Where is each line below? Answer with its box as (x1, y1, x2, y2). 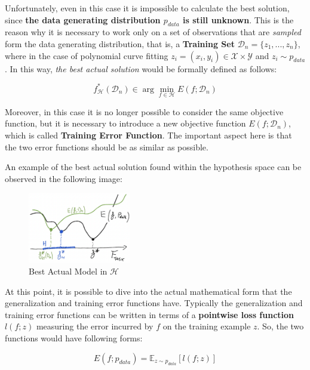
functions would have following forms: (5, 332, 143, 344)
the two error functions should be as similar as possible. (5, 140, 208, 153)
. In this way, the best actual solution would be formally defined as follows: (5, 62, 277, 75)
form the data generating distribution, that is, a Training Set (5, 37, 235, 50)
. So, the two (257, 320, 304, 332)
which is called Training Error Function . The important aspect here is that (5, 129, 292, 141)
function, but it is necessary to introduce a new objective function (5, 117, 246, 129)
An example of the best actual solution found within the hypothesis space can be (5, 161, 302, 173)
